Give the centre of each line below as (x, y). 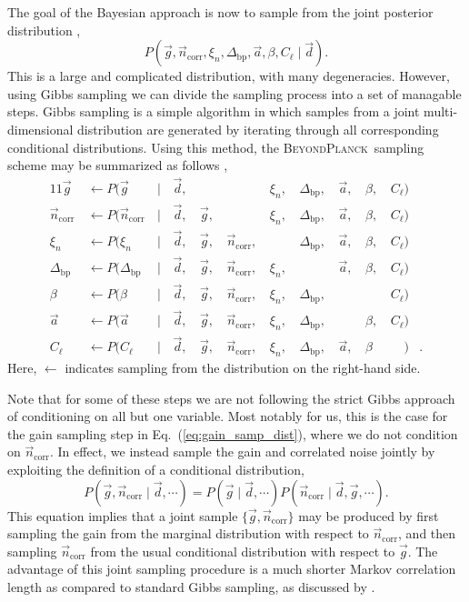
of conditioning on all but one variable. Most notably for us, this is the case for (228, 416)
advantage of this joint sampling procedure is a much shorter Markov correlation (232, 569)
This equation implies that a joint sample (123, 515)
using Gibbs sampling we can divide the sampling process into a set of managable (234, 93)
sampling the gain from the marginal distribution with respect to (188, 533)
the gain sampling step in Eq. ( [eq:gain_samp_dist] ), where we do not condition (233, 433)
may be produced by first (369, 515)
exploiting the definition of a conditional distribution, (156, 470)
